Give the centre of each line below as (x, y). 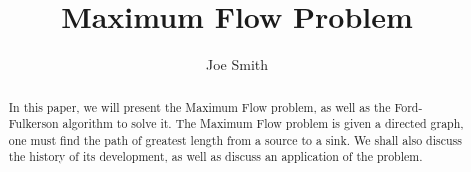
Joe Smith (237, 64)
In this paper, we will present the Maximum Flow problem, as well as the (199, 106)
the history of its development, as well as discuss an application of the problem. (215, 156)
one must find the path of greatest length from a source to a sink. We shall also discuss (235, 139)
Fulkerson (33, 123)
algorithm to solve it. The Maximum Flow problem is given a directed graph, (263, 123)
